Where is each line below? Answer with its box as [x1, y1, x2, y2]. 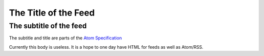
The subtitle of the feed [9, 21, 87, 30]
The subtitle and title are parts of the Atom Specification [9, 35, 122, 41]
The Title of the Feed [9, 7, 95, 18]
